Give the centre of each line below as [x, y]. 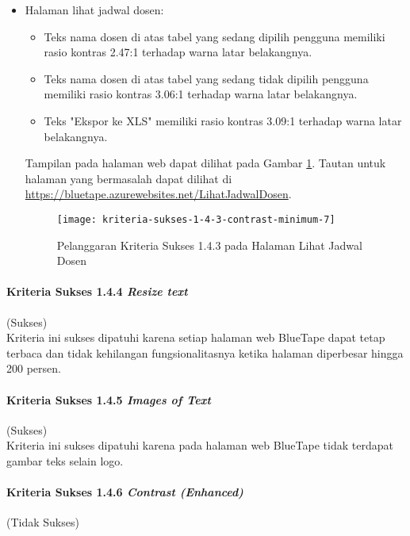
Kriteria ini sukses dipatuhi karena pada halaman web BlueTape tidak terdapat [200, 445]
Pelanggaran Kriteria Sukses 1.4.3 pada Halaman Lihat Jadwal [209, 245]
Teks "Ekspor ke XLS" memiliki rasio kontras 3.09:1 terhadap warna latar [223, 120]
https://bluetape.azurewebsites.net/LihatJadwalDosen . [158, 194]
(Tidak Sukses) [43, 522]
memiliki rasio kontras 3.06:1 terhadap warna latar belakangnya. [201, 94]
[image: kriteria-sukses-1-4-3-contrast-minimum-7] [196, 219]
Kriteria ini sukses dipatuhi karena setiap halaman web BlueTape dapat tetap [196, 337]
